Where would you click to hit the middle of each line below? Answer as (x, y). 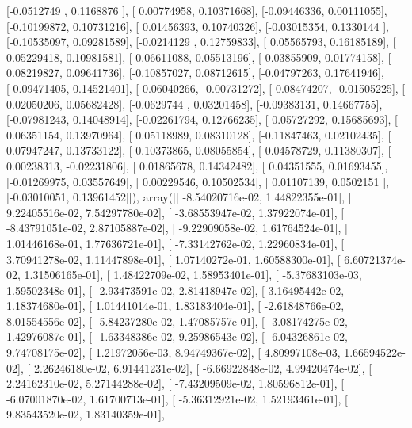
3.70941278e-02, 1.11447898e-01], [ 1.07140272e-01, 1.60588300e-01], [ (174, 259)
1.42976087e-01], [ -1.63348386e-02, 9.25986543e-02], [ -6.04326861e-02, (177, 336)
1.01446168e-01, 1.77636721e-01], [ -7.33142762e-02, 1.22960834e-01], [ (175, 243)
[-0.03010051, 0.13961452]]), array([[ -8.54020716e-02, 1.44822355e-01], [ (179, 197)
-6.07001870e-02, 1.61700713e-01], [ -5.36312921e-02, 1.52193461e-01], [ (177, 398)
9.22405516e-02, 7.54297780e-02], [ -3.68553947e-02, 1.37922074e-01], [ (175, 212)
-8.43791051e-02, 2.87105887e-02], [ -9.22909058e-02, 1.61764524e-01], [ (177, 228)
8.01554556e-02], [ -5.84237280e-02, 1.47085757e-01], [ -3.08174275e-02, (177, 321)
